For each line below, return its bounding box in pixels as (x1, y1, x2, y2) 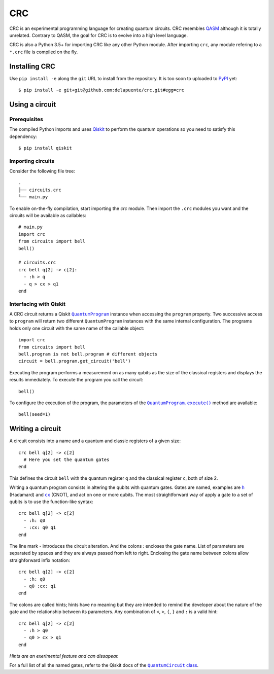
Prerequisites (9, 116, 43, 123)
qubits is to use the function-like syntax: (9, 499, 93, 505)
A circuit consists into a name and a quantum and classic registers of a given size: (9, 438, 181, 444)
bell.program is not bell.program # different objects (18, 351, 158, 357)
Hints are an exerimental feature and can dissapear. (9, 653, 119, 659)
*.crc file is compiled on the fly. (9, 49, 78, 55)
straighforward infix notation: (9, 557, 71, 563)
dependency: (9, 133, 38, 139)
